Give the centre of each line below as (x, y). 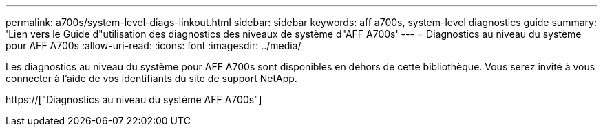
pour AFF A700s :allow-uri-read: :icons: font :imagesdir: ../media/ (154, 45)
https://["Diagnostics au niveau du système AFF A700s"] (134, 100)
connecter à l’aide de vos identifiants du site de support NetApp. (151, 78)
